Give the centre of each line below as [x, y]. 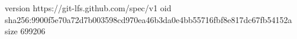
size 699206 [25, 31]
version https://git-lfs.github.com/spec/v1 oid [88, 8]
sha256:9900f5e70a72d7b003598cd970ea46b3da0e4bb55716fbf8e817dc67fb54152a [148, 19]
